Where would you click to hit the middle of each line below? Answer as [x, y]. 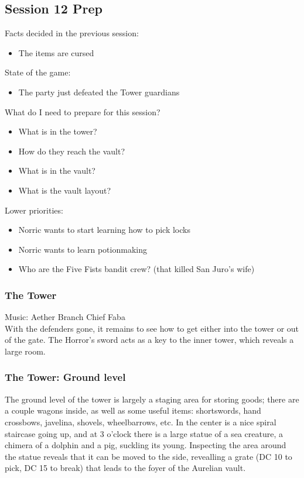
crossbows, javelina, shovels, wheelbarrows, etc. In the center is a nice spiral [141, 422]
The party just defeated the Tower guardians [99, 92]
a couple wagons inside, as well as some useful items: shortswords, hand [133, 410]
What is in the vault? [57, 171]
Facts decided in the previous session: [72, 33]
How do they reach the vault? [72, 151]
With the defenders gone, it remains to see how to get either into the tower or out [152, 328]
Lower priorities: [34, 210]
